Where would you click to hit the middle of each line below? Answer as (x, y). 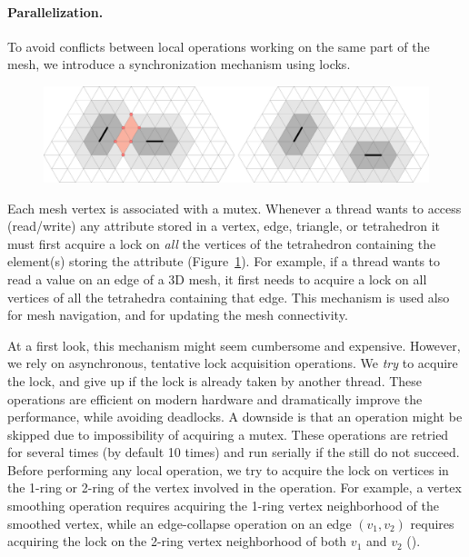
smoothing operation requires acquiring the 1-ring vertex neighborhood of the (223, 506)
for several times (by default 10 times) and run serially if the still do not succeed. (234, 452)
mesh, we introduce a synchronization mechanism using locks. (179, 64)
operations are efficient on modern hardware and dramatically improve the (215, 398)
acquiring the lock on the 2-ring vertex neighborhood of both (177, 541)
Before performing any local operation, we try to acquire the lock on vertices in (228, 469)
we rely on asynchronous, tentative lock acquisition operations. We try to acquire (233, 363)
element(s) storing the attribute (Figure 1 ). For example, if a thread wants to (224, 261)
